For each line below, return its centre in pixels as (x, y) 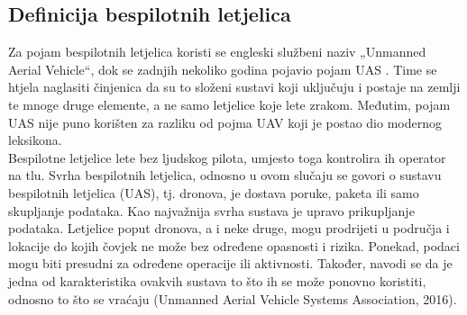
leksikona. (35, 140)
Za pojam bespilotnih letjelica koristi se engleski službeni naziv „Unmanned (217, 52)
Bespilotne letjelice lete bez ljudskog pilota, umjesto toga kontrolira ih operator (227, 157)
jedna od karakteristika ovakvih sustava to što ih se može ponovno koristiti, (217, 280)
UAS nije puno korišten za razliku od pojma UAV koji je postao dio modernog (225, 122)
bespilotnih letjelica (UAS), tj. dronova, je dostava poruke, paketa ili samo (214, 192)
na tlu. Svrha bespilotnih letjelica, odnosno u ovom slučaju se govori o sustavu (225, 175)
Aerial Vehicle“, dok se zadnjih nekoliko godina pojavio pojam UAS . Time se (223, 69)
